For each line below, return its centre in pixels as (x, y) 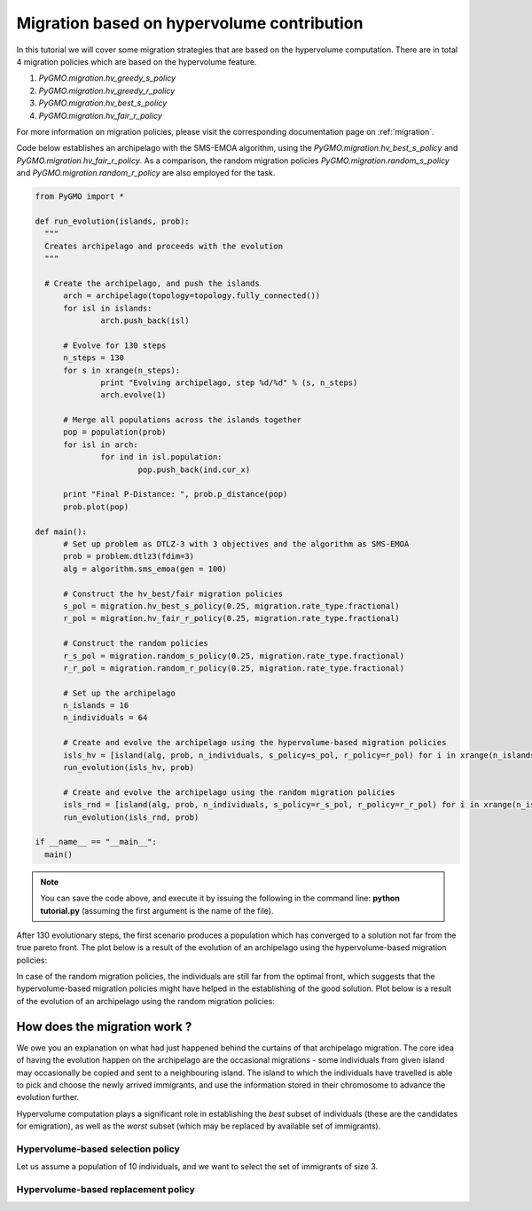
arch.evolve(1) (133, 395)
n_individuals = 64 (106, 718)
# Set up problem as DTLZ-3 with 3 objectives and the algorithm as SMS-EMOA (236, 544)
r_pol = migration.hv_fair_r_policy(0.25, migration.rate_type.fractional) (232, 618)
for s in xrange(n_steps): (122, 370)
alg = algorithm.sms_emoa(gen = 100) (145, 569)
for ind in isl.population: (161, 457)
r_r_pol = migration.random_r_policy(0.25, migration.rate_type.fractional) (234, 668)
